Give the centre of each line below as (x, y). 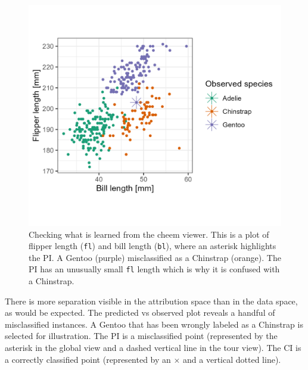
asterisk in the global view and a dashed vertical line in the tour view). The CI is (153, 348)
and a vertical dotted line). (232, 359)
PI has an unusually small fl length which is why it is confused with (154, 269)
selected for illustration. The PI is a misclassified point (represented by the (141, 336)
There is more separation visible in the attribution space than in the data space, (151, 301)
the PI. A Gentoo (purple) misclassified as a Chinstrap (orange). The (155, 257)
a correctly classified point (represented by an (88, 359)
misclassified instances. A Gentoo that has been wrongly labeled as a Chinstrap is (154, 324)
